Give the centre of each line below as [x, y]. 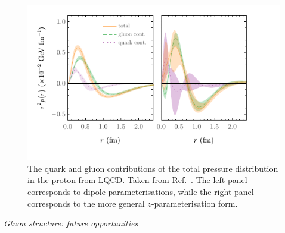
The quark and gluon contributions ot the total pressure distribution [153, 168]
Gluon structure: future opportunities [71, 223]
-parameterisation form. [194, 203]
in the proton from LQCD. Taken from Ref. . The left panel [137, 180]
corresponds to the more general [86, 203]
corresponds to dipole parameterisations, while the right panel [141, 192]
